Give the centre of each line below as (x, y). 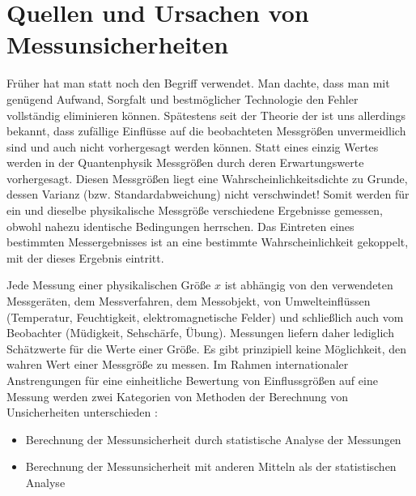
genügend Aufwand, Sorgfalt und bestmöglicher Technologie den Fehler (183, 98)
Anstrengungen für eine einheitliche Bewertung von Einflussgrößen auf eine (192, 380)
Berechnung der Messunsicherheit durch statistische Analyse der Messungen (213, 439)
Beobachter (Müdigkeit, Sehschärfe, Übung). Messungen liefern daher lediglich (200, 333)
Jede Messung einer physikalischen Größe (109, 285)
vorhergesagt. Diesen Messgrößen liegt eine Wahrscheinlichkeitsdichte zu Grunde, (207, 178)
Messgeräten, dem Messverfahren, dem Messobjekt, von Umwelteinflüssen (189, 301)
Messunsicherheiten (118, 44)
